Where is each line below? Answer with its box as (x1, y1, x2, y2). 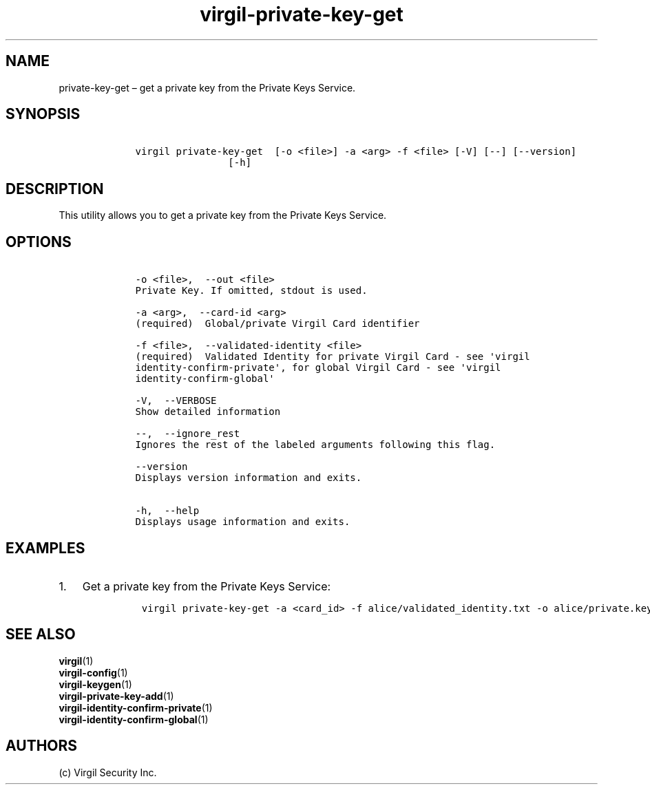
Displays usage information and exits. (135, 516, 350, 528)
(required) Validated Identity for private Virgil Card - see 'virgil (135, 351, 530, 363)
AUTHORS (6, 737, 78, 755)
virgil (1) (59, 654, 94, 667)
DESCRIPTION (6, 180, 104, 197)
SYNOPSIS (6, 105, 81, 123)
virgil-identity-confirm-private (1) (59, 701, 213, 714)
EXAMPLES (6, 539, 85, 557)
